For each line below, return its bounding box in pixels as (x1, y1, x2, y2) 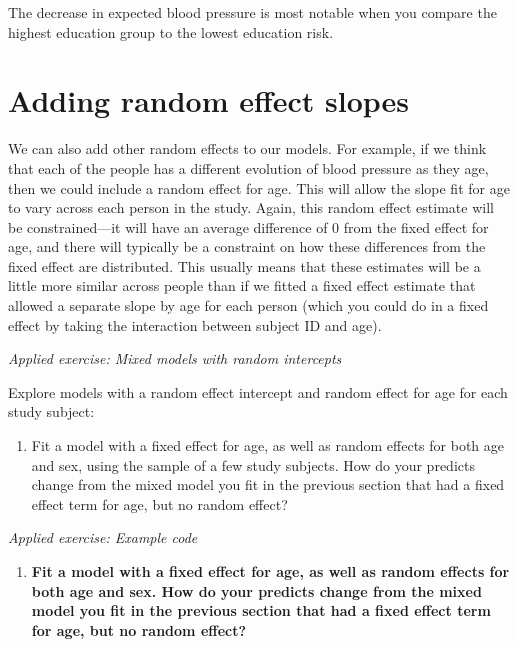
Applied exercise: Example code (8, 527, 198, 548)
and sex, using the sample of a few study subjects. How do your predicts (31, 454, 475, 475)
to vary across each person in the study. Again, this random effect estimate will (8, 197, 494, 218)
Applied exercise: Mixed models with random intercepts (8, 348, 342, 369)
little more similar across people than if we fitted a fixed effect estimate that (8, 275, 476, 296)
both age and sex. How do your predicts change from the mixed (31, 580, 482, 601)
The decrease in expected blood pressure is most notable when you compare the (8, 2, 497, 22)
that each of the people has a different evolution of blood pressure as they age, (8, 157, 489, 178)
